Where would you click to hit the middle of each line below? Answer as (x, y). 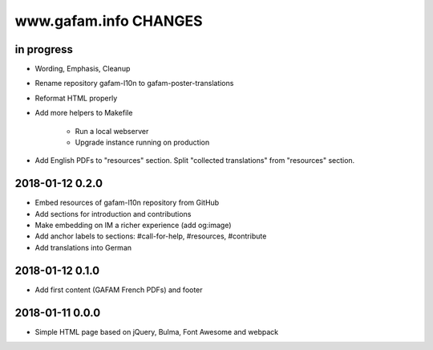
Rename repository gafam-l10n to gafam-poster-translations (134, 83)
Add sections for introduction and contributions (113, 214)
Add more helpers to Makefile (84, 113)
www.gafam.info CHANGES (109, 21)
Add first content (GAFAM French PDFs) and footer (119, 290)
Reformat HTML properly (76, 98)
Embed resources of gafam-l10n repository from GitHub (127, 203)
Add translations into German (83, 247)
